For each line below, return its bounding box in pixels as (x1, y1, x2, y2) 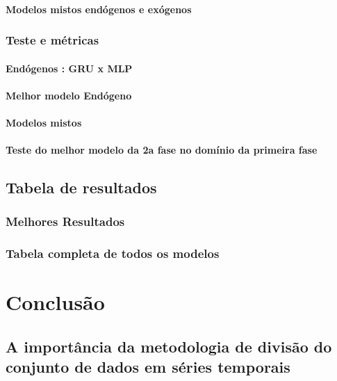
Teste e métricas (6, 31, 99, 49)
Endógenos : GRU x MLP (6, 60, 133, 75)
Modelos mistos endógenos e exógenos (6, 1, 192, 16)
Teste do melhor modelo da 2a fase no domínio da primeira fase (6, 143, 318, 157)
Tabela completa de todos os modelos (6, 245, 220, 262)
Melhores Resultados (6, 213, 125, 230)
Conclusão (6, 288, 105, 316)
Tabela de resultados (6, 177, 157, 198)
